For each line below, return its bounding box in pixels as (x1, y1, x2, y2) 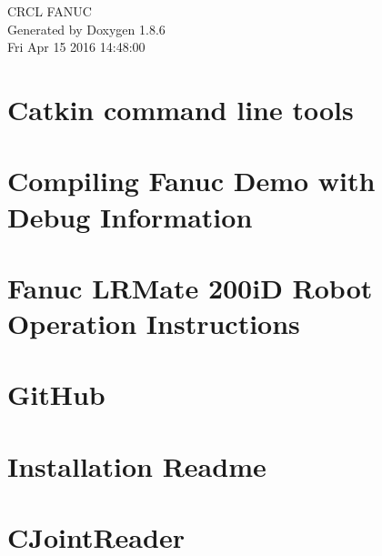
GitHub (7, 376, 106, 413)
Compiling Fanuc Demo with (7, 162, 376, 199)
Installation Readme (7, 447, 266, 484)
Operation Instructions (7, 305, 300, 342)
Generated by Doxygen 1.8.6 (7, 19, 166, 38)
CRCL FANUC (7, 2, 92, 20)
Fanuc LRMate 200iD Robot (7, 268, 373, 306)
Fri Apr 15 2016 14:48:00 (7, 37, 146, 56)
